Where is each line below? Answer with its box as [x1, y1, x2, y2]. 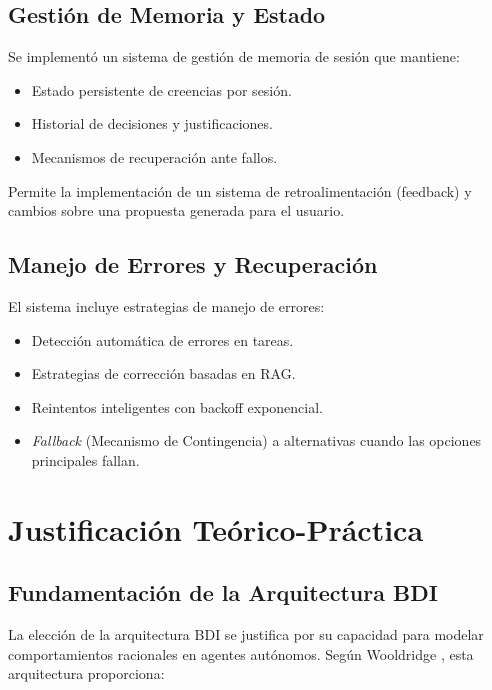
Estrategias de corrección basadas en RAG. [31, 363, 296, 384]
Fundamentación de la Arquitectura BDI [8, 577, 438, 608]
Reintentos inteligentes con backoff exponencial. [31, 396, 324, 417]
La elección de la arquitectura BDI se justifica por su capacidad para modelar [8, 624, 484, 645]
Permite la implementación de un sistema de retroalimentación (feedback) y [8, 180, 472, 201]
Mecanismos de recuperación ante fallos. [31, 146, 278, 167]
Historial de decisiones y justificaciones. [31, 113, 273, 134]
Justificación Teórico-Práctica [8, 508, 424, 549]
